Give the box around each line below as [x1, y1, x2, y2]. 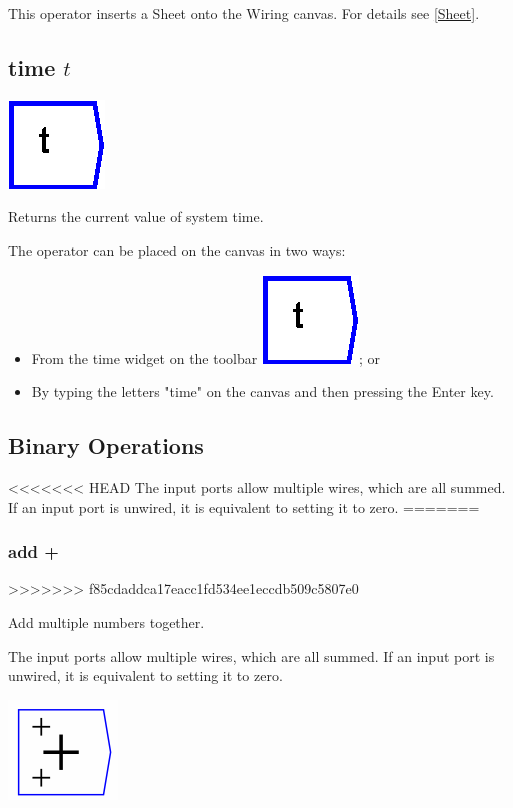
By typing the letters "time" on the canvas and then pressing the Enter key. [31, 381, 494, 402]
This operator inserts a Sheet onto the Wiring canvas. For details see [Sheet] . [8, 3, 480, 23]
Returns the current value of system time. [8, 206, 264, 227]
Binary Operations [8, 430, 204, 461]
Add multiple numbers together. [8, 611, 205, 632]
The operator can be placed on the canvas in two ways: [8, 239, 346, 260]
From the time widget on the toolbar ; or [31, 347, 380, 368]
